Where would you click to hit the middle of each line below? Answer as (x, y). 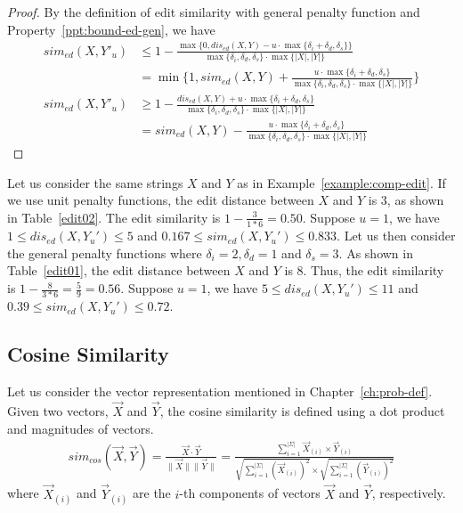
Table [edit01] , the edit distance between (119, 270)
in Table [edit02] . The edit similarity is (114, 217)
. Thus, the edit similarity (374, 270)
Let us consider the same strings (95, 182)
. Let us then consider (396, 236)
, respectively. (409, 493)
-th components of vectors (250, 493)
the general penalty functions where (105, 252)
